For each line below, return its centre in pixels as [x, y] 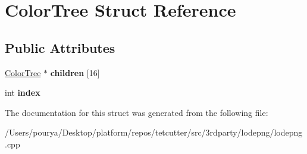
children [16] [75, 72]
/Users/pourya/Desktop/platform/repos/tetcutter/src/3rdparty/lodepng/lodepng [154, 132]
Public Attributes [60, 47]
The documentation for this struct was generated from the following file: [137, 112]
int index [23, 92]
